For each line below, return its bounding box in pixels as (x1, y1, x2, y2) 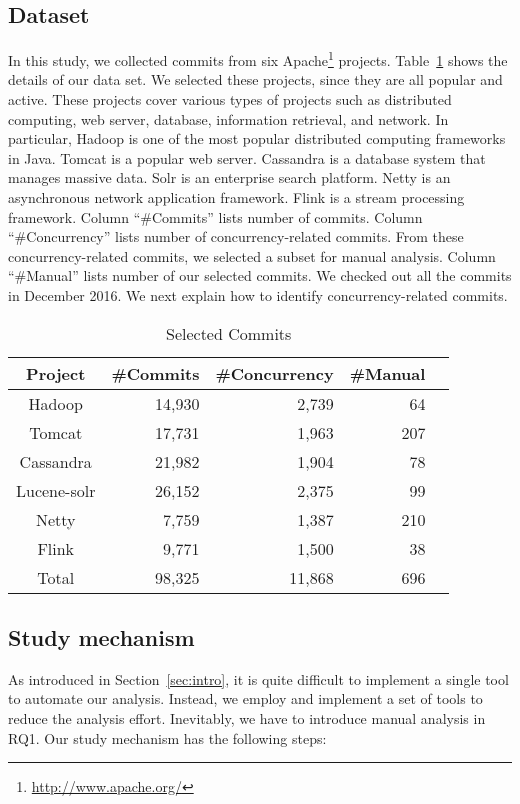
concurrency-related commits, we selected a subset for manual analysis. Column (8, 245, 496, 266)
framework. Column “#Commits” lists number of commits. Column (8, 206, 423, 227)
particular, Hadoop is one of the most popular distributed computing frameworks (8, 128, 506, 149)
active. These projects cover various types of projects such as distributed (8, 89, 452, 110)
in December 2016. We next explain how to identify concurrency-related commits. (8, 284, 508, 305)
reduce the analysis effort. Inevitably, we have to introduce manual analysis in (8, 707, 486, 728)
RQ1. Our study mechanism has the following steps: (8, 727, 327, 748)
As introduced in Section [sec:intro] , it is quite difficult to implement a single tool (8, 668, 509, 689)
